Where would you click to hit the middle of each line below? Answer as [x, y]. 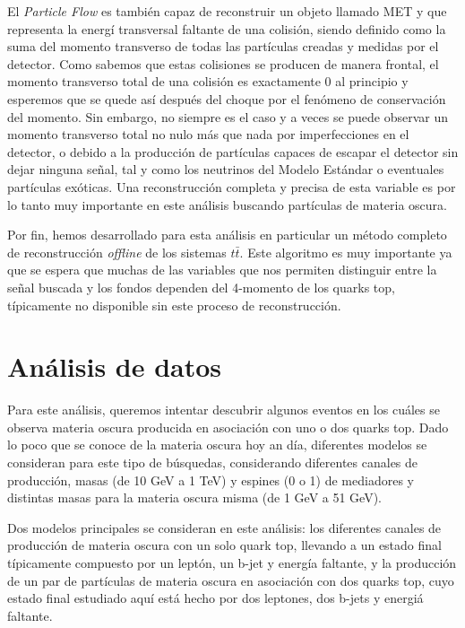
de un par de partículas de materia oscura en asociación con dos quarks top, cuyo [231, 580]
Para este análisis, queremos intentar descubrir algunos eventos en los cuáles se [224, 410]
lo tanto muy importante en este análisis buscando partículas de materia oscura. [227, 204]
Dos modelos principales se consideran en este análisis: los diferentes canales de [224, 527]
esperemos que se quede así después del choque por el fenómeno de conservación [227, 98]
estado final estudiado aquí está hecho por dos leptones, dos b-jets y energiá [215, 598]
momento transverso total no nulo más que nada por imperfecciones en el [208, 134]
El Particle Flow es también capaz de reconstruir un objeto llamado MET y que [227, 11]
